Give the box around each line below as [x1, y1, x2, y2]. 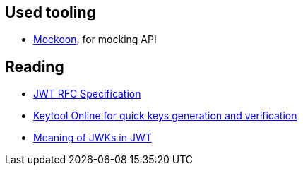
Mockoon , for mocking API [33, 33, 157, 46]
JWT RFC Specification [33, 88, 141, 100]
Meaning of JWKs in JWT [33, 131, 152, 144]
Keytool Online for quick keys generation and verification [33, 110, 297, 122]
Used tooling [5, 4, 96, 21]
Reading [5, 57, 64, 76]
